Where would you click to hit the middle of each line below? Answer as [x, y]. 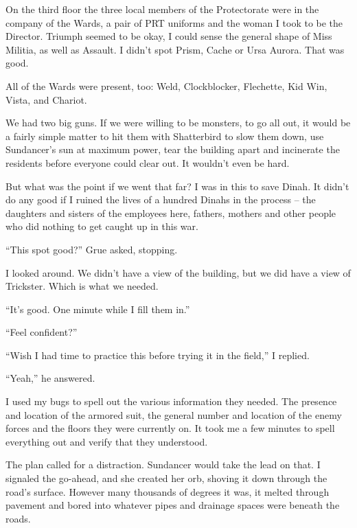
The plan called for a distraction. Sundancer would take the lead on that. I [163, 464]
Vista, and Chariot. [46, 99]
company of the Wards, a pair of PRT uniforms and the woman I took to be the [174, 22]
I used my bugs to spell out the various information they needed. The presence [171, 401]
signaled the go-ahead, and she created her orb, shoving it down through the [166, 478]
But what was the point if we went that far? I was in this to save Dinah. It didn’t [177, 186]
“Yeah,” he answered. [50, 378]
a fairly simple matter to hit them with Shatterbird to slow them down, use [165, 136]
